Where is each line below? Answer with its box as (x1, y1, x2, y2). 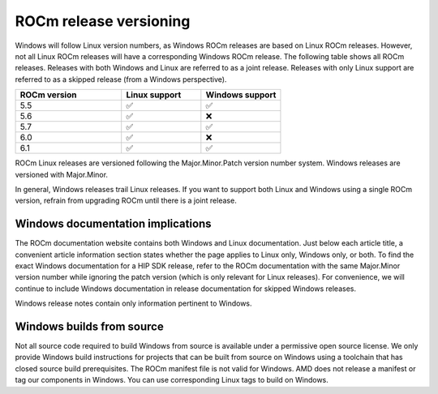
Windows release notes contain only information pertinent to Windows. (15, 298, 252, 308)
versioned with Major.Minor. (15, 169, 109, 179)
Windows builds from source (15, 319, 164, 333)
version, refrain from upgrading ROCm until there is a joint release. (15, 195, 237, 206)
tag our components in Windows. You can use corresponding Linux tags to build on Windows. (15, 375, 328, 385)
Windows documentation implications (15, 217, 212, 231)
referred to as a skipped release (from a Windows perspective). (15, 74, 227, 84)
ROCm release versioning (15, 12, 191, 30)
